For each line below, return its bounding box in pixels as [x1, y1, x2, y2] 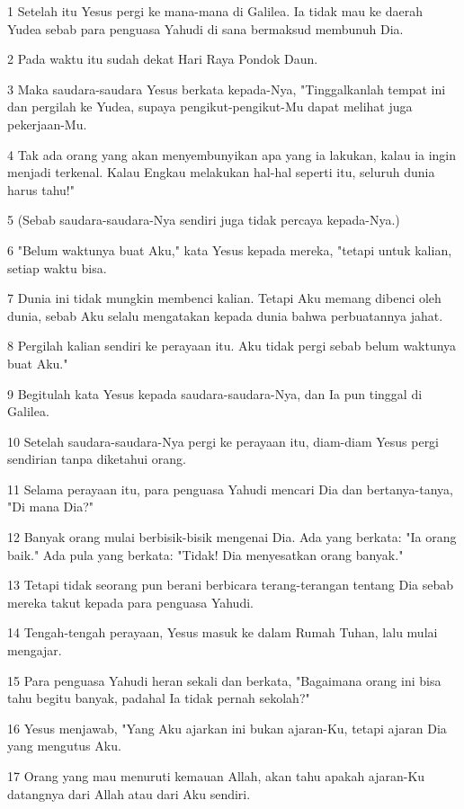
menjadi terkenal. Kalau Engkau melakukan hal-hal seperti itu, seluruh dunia [7, 163, 435, 182]
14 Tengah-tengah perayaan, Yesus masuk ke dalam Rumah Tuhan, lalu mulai [7, 623, 438, 642]
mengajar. [7, 641, 62, 660]
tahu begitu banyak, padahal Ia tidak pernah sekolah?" [7, 689, 310, 707]
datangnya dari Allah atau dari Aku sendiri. [7, 784, 251, 803]
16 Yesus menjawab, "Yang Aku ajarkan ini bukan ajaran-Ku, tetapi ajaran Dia [7, 718, 447, 737]
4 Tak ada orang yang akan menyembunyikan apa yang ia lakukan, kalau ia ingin [7, 145, 457, 164]
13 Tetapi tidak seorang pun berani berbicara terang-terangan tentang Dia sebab [7, 575, 454, 594]
